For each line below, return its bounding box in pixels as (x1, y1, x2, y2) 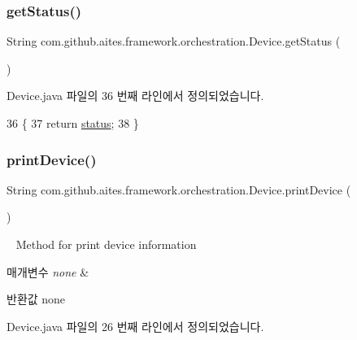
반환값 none (7, 290, 66, 307)
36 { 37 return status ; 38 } (7, 115, 139, 131)
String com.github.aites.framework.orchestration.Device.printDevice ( (7, 181, 351, 198)
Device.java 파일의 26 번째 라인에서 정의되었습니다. (7, 317, 264, 334)
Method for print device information (15, 236, 197, 252)
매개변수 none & (7, 263, 89, 280)
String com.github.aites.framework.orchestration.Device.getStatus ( (7, 33, 341, 50)
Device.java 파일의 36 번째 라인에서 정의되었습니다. (7, 87, 264, 104)
